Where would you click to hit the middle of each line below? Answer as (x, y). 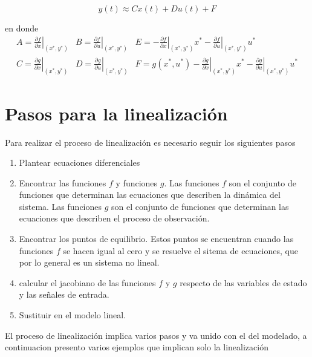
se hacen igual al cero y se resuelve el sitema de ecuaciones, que (180, 250)
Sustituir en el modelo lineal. (73, 315)
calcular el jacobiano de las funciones (87, 282)
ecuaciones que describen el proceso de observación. (114, 218)
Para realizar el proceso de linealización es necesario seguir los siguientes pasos (150, 142)
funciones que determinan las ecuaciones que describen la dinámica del (150, 195)
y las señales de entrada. (64, 294)
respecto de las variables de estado (243, 282)
